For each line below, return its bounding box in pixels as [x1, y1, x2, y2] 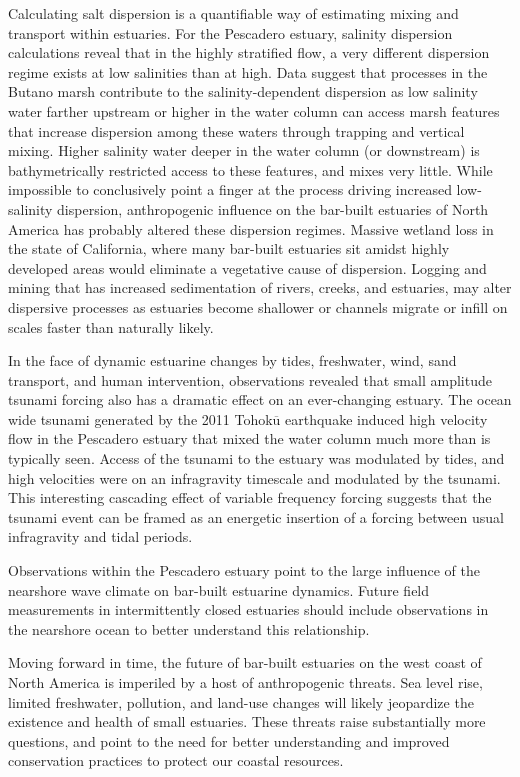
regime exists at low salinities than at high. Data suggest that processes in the [8, 61, 488, 82]
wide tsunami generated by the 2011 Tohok [8, 408, 273, 429]
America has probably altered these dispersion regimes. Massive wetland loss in [8, 218, 494, 239]
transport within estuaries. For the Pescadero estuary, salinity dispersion [8, 22, 453, 43]
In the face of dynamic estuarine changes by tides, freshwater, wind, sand [8, 350, 457, 371]
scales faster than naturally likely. [8, 316, 214, 337]
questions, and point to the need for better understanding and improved [8, 730, 450, 751]
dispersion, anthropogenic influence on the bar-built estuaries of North [57, 198, 489, 219]
